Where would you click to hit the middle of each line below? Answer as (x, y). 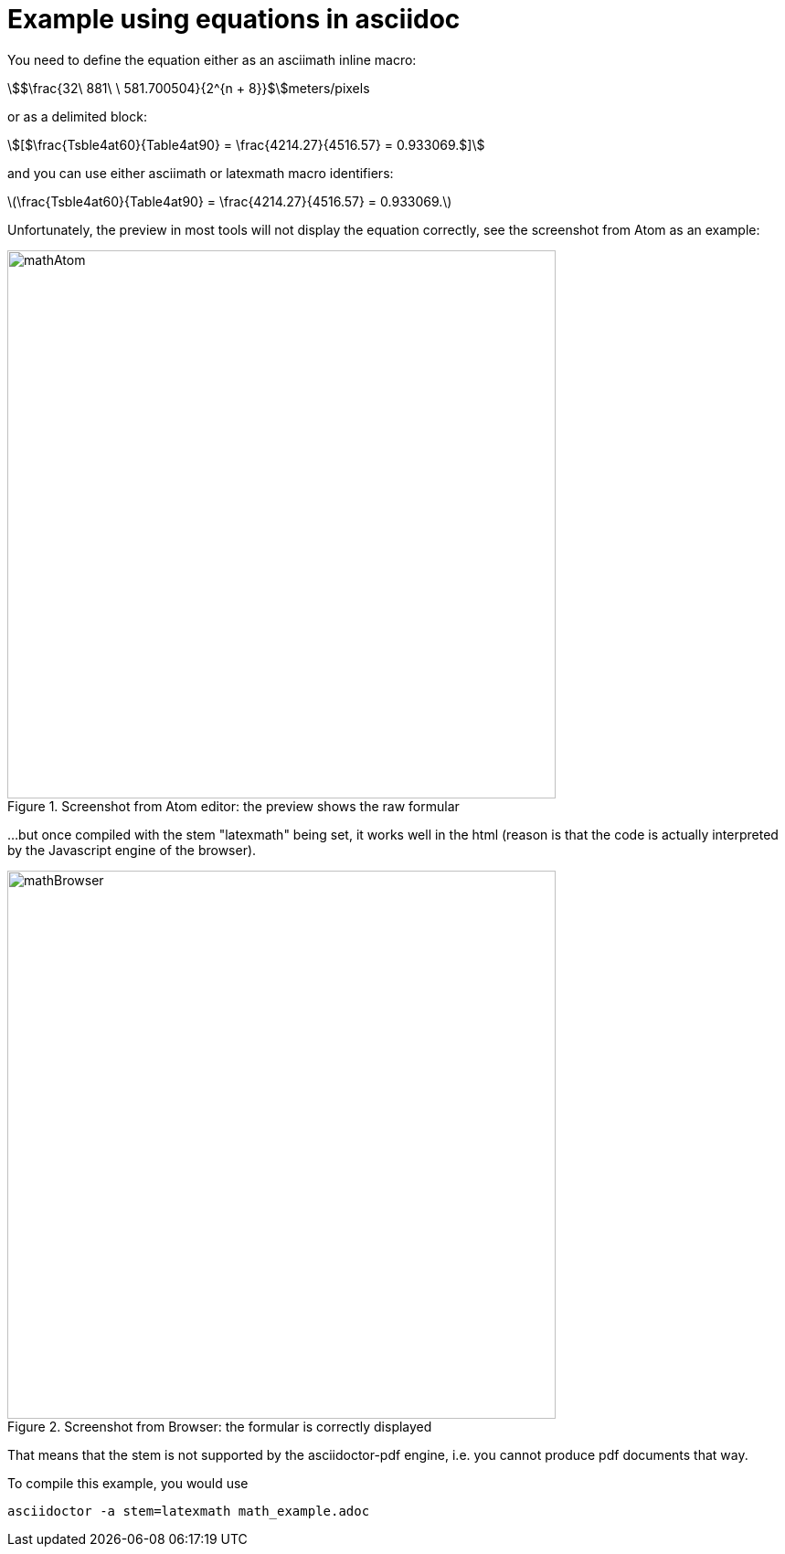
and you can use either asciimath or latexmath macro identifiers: (201, 173)
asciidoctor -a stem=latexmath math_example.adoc (189, 1511)
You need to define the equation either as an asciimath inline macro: (212, 59)
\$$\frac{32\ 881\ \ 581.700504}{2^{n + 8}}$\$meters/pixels (189, 88)
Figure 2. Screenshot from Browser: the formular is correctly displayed (220, 1426)
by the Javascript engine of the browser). (132, 850)
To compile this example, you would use (128, 1483)
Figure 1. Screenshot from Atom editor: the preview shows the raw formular (233, 806)
